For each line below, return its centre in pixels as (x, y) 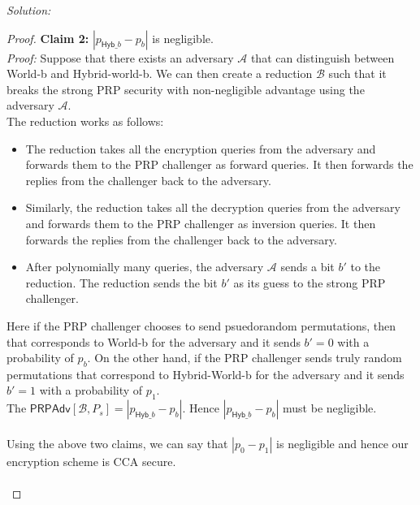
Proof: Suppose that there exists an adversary (120, 57)
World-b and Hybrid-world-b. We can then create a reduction (160, 73)
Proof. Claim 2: (48, 38)
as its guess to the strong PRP (310, 282)
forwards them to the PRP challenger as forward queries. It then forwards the (219, 164)
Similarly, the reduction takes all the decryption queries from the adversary (213, 207)
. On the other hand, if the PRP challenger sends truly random (245, 358)
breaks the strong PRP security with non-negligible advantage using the (186, 89)
